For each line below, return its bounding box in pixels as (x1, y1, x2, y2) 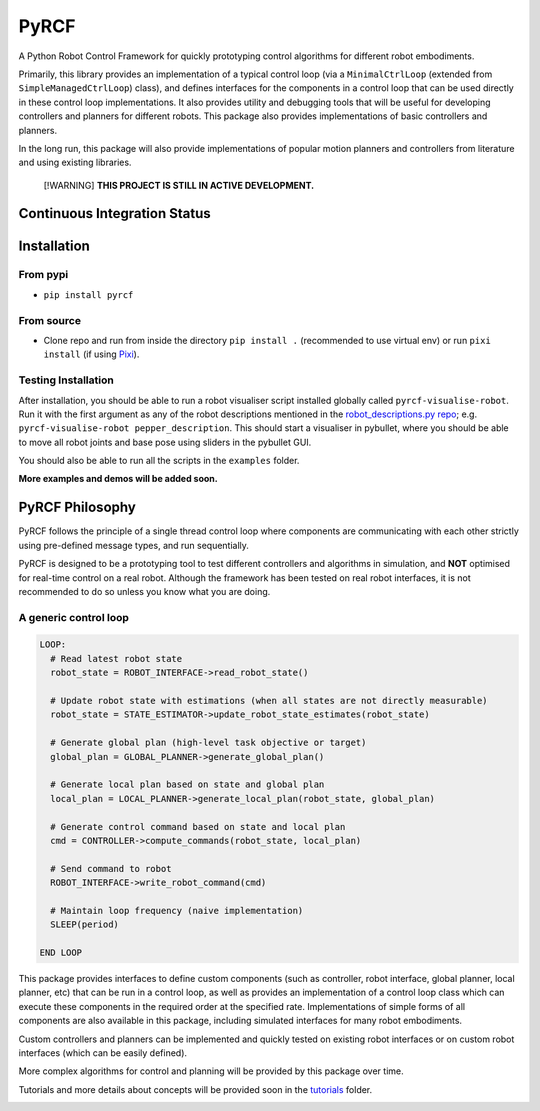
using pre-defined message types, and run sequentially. (18, 539, 250, 551)
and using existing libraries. (18, 156, 132, 169)
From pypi (18, 268, 69, 282)
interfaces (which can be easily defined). (18, 1047, 188, 1059)
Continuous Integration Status (18, 205, 211, 222)
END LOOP (39, 947, 83, 959)
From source (18, 313, 82, 327)
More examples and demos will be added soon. (18, 473, 219, 485)
